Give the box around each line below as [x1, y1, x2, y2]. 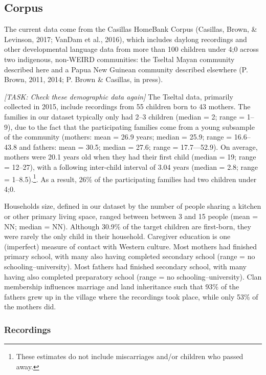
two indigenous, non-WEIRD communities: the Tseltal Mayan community [4, 53, 235, 64]
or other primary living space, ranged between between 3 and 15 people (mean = [4, 210, 258, 221]
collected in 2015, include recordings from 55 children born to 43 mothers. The [4, 101, 251, 112]
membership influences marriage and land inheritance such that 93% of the [4, 281, 239, 292]
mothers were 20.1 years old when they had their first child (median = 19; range [4, 151, 256, 162]
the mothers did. [4, 301, 56, 312]
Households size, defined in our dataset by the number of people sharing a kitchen [4, 201, 261, 211]
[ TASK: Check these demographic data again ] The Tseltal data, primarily [4, 91, 233, 102]
